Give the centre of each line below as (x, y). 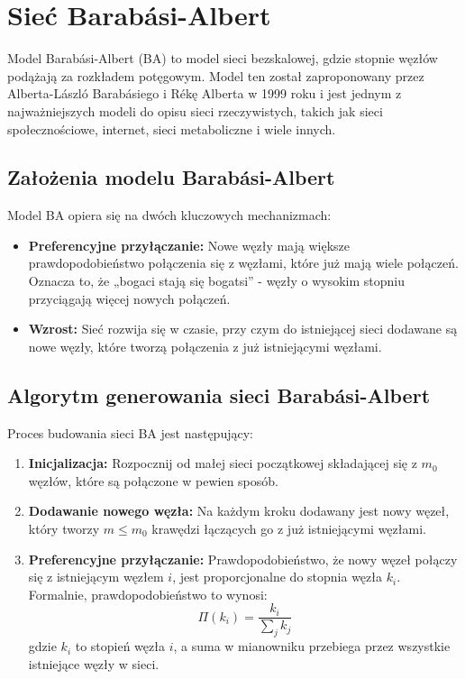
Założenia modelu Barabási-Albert (171, 177)
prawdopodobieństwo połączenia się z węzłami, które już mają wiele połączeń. (243, 263)
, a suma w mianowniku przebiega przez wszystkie (312, 646)
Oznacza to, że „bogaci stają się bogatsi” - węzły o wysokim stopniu (217, 281)
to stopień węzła (120, 646)
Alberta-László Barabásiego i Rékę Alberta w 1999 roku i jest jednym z (205, 93)
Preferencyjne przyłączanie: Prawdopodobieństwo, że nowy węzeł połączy (243, 559)
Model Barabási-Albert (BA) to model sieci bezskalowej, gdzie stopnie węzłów (223, 58)
